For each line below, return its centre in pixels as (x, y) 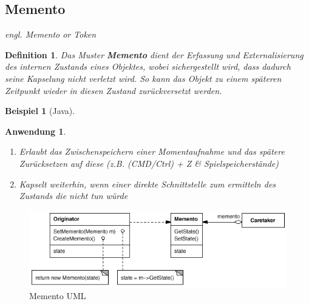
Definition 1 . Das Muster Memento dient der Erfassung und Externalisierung (154, 54)
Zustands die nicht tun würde (73, 196)
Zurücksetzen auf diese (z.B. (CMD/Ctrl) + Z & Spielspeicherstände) (149, 163)
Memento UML (58, 296)
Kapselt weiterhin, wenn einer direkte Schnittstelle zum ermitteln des (148, 184)
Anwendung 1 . (36, 131)
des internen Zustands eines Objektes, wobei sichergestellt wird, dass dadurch (148, 66)
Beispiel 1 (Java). (40, 111)
